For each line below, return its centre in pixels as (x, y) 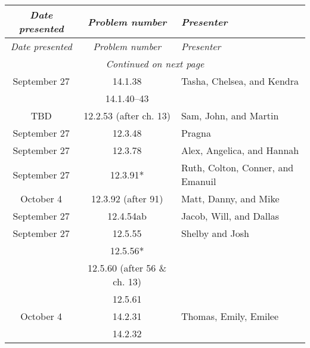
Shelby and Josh (215, 233)
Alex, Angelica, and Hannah (240, 150)
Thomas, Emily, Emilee (230, 316)
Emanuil (199, 181)
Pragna (196, 133)
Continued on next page (155, 64)
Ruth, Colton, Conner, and (237, 167)
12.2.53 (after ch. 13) (127, 116)
